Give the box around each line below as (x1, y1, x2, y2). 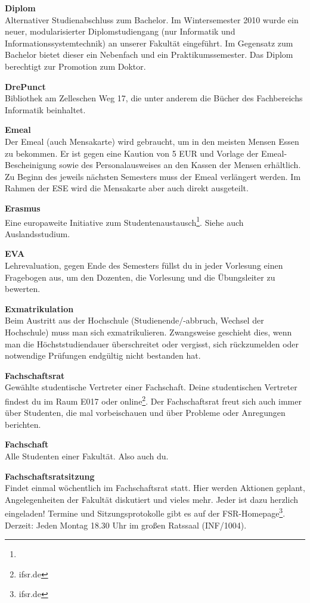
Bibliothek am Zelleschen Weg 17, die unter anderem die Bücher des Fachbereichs (5, 92, 303, 104)
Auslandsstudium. (5, 227, 70, 240)
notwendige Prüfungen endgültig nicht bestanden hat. (5, 349, 201, 362)
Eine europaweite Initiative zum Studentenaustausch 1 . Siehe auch (5, 214, 244, 228)
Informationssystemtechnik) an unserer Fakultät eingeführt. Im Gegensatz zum (5, 36, 293, 49)
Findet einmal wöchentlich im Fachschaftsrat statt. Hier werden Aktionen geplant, (5, 481, 305, 494)
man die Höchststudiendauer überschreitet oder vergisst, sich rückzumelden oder (5, 337, 299, 350)
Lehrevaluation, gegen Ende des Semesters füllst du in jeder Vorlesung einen (5, 259, 283, 271)
